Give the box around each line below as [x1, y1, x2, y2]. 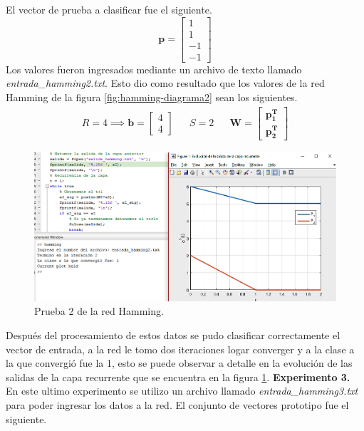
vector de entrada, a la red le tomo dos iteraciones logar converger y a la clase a [6, 341, 355, 356]
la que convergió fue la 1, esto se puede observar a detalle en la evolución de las [6, 355, 353, 370]
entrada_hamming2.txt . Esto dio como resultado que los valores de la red [6, 76, 325, 90]
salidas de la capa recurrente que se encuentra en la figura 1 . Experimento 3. [6, 369, 350, 384]
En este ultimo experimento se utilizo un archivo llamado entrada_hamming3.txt [6, 383, 358, 398]
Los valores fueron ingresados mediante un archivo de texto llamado [6, 61, 302, 76]
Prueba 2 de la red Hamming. [34, 303, 164, 318]
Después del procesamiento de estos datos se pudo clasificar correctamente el [6, 327, 340, 342]
